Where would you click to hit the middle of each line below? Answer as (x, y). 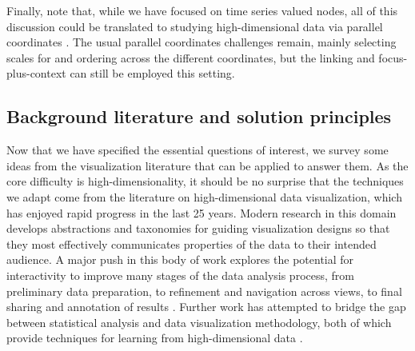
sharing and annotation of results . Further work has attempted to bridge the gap (206, 307)
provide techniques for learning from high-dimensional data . (155, 338)
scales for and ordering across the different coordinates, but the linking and (191, 57)
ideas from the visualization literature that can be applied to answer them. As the (207, 165)
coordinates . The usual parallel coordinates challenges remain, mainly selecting (202, 42)
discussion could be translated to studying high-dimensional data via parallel (195, 26)
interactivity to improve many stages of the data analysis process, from (180, 275)
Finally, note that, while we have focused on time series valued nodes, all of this (202, 10)
